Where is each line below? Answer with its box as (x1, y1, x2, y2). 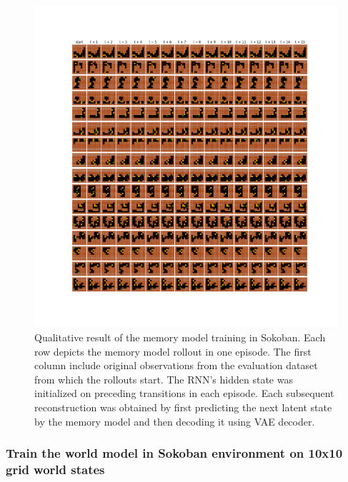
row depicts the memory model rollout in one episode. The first (34, 343, 312, 358)
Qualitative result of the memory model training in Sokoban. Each (34, 330, 326, 344)
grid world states (6, 461, 105, 478)
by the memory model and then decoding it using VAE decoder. (34, 413, 315, 428)
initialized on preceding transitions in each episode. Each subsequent (34, 386, 334, 401)
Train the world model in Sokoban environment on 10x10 (6, 444, 343, 462)
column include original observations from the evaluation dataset (34, 358, 318, 373)
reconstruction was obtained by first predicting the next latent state (34, 399, 332, 414)
